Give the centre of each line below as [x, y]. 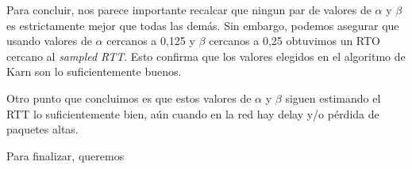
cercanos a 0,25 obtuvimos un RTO [295, 41]
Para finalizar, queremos [65, 155]
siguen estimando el [333, 98]
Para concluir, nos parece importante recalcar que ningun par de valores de [189, 9]
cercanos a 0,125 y [151, 41]
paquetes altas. [42, 129]
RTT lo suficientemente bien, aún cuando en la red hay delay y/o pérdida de [193, 113]
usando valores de [49, 41]
